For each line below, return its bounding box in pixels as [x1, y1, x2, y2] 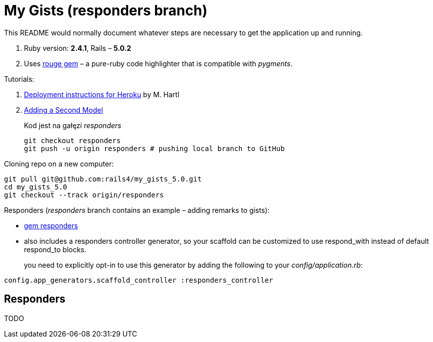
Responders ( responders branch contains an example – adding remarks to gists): [4, 205, 270, 214]
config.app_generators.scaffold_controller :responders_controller [4, 276, 273, 284]
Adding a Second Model [24, 105, 103, 114]
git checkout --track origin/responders [4, 190, 164, 199]
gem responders [24, 221, 78, 230]
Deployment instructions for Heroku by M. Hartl [24, 90, 180, 99]
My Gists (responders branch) [4, 2, 208, 19]
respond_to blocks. [24, 245, 87, 254]
